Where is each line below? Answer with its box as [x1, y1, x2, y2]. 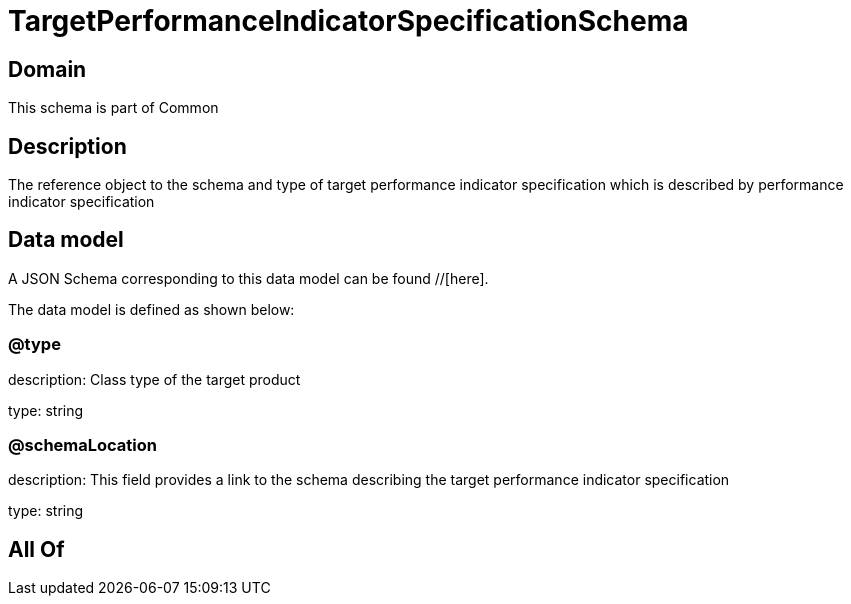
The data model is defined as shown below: [8, 300, 295, 318]
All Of [8, 536, 65, 562]
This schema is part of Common [8, 99, 219, 117]
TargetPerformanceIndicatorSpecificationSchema [8, 4, 689, 38]
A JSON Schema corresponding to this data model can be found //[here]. [8, 269, 489, 287]
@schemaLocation [8, 434, 157, 455]
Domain [8, 56, 87, 82]
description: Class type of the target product [8, 370, 301, 388]
